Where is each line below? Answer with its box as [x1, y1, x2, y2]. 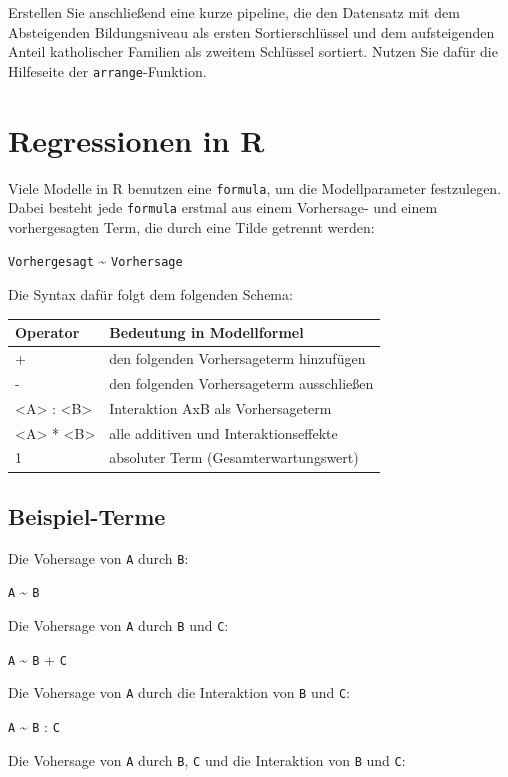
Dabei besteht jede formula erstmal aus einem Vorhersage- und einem [8, 197, 438, 218]
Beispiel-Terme [8, 500, 166, 531]
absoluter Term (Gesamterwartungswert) [109, 447, 359, 468]
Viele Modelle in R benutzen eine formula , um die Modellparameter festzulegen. [8, 177, 502, 198]
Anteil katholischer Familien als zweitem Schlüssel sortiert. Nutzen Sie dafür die [8, 41, 498, 62]
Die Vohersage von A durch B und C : [8, 615, 229, 636]
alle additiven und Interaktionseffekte [109, 422, 338, 443]
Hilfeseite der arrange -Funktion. [8, 60, 207, 81]
